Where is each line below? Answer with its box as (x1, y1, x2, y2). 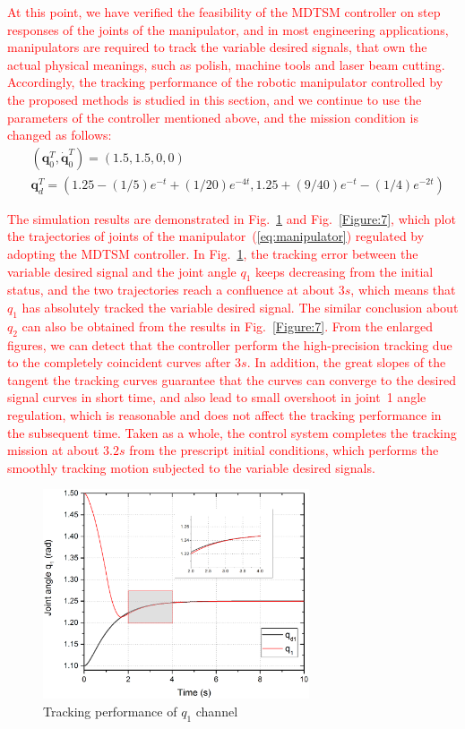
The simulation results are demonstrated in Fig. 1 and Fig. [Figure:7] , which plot (7, 209, 456, 227)
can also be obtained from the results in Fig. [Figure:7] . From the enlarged (22, 316, 433, 335)
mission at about (7, 441, 99, 459)
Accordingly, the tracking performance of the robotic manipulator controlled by (7, 73, 443, 91)
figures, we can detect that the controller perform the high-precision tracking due (7, 335, 452, 354)
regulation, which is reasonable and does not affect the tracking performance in (7, 405, 442, 424)
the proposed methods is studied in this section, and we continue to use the (7, 90, 422, 108)
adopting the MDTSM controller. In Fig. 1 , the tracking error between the (7, 244, 418, 262)
